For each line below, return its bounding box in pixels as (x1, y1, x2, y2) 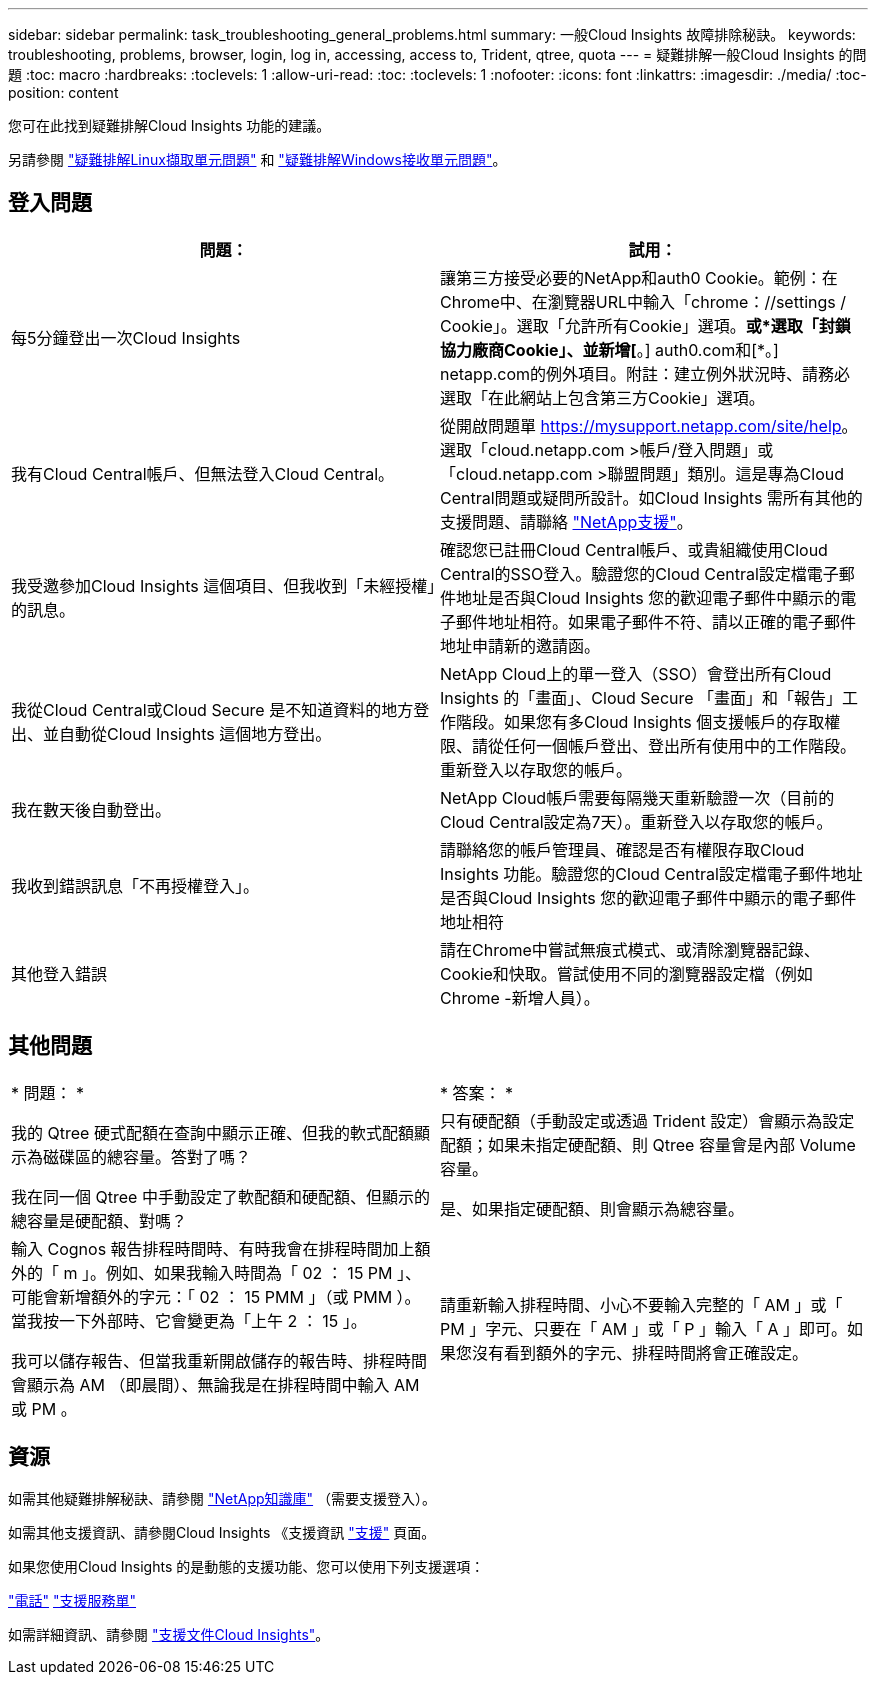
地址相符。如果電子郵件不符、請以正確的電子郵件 (488, 611, 857, 632)
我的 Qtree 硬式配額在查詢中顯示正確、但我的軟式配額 (11, 1122, 414, 1143)
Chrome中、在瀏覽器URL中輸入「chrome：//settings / (440, 291, 847, 312)
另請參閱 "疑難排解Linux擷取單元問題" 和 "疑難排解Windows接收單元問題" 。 (8, 151, 507, 168)
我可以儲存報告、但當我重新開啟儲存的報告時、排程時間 (11, 1350, 428, 1371)
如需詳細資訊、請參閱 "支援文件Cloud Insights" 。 (8, 1625, 330, 1643)
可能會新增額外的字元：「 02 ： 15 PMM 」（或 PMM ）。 (11, 1286, 421, 1307)
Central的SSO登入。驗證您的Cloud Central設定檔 (440, 563, 807, 584)
